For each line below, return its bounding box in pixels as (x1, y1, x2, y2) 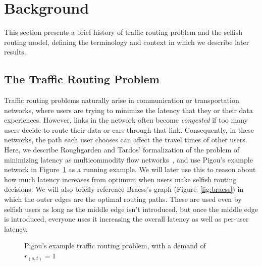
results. (4, 46, 26, 57)
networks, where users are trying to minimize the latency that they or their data (4, 104, 253, 115)
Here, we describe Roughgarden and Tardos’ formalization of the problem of (4, 144, 240, 155)
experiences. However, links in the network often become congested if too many (4, 115, 248, 125)
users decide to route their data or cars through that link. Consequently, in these (4, 124, 254, 135)
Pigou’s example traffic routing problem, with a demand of (24, 240, 206, 251)
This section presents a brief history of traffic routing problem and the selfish (4, 27, 243, 37)
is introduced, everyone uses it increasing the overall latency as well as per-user (4, 214, 249, 224)
